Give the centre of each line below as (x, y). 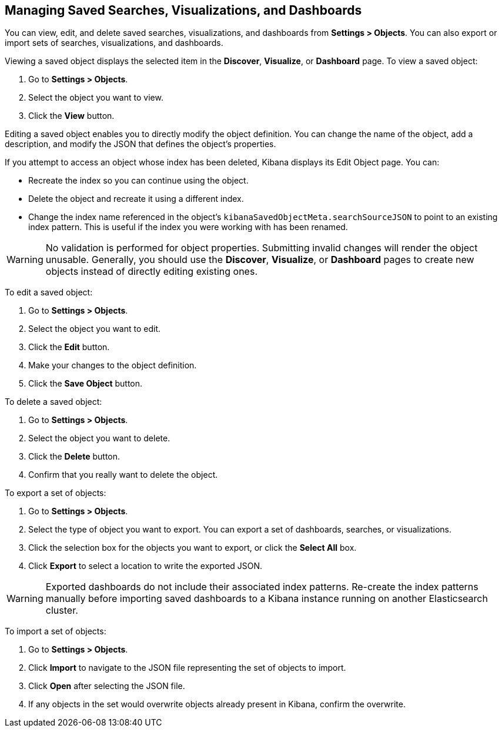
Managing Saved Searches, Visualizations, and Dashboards (183, 10)
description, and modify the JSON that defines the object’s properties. (140, 144)
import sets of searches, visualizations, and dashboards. (114, 43)
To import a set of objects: (56, 631)
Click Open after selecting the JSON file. (107, 686)
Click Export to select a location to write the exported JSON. (145, 566)
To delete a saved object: (53, 402)
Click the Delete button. (74, 457)
